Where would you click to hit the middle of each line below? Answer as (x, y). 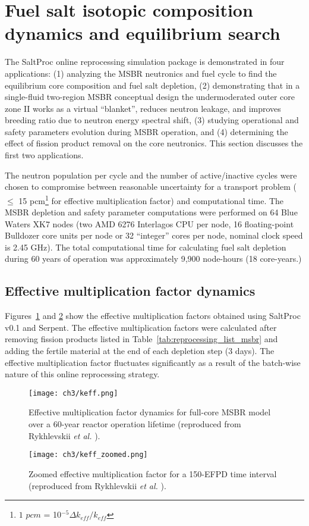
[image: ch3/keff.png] (73, 393)
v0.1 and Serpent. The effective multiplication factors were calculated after (141, 327)
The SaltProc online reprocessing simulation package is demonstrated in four (145, 62)
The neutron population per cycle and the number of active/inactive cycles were (151, 175)
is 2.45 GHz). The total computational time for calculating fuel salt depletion (146, 247)
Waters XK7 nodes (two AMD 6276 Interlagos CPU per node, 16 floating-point (149, 223)
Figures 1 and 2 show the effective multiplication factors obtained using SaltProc (153, 316)
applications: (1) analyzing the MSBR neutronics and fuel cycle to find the (141, 73)
